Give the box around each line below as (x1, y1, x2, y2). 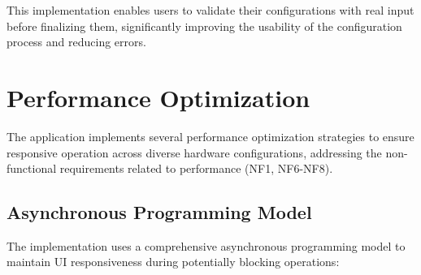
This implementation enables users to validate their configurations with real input (7, 2, 414, 18)
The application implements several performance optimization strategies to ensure (7, 127, 414, 144)
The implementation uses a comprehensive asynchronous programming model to (7, 237, 406, 254)
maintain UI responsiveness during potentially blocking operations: (7, 253, 340, 270)
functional (7, 160, 57, 177)
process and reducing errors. (7, 33, 146, 50)
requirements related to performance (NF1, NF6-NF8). (59, 160, 333, 177)
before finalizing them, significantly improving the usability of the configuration (7, 17, 402, 34)
